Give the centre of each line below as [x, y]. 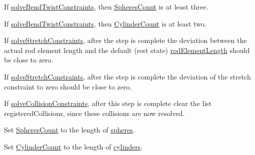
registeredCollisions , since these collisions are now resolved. [94, 113]
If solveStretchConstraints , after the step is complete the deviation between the [125, 40]
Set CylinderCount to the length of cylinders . [73, 146]
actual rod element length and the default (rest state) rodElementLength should [127, 50]
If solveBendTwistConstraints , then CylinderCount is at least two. [105, 23]
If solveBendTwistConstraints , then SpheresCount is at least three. [106, 6]
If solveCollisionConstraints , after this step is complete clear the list [108, 103]
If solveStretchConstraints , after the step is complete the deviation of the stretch [127, 76]
